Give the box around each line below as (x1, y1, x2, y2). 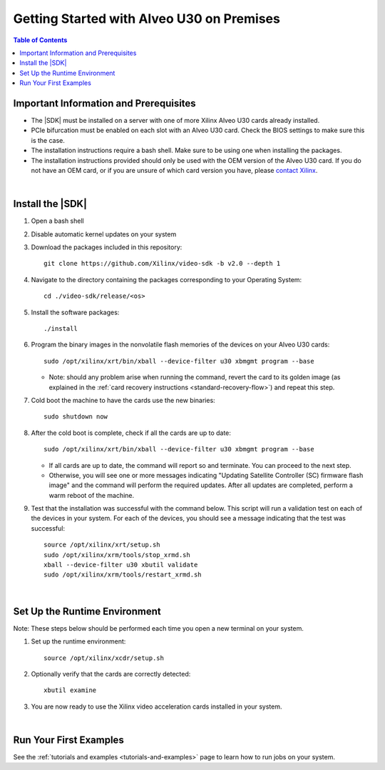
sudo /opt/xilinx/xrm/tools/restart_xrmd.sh (43, 571, 202, 579)
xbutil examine (43, 686, 97, 694)
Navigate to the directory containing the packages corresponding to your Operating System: (31, 275, 302, 284)
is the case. (31, 136, 66, 144)
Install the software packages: (31, 308, 120, 316)
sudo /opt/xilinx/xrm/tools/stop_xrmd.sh (43, 551, 190, 559)
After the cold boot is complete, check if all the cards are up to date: (31, 429, 232, 437)
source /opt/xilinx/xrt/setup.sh (43, 541, 160, 549)
